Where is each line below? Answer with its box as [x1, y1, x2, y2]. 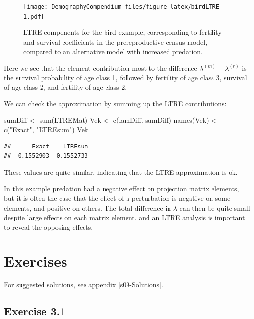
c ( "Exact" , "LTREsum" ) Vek [4, 124, 88, 135]
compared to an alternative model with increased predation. [23, 46, 203, 56]
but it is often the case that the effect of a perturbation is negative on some [4, 193, 231, 203]
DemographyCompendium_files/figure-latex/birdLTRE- [51, 3, 223, 10]
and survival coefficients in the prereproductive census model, [23, 36, 208, 47]
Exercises [4, 250, 67, 270]
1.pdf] [23, 13, 44, 20]
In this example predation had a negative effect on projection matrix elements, [4, 183, 239, 194]
